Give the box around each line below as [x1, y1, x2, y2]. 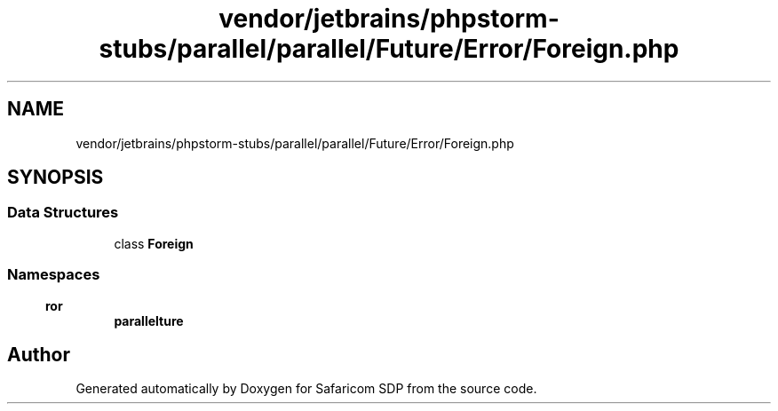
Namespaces [7, 265, 100, 284]
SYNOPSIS [7, 166, 104, 189]
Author [7, 343, 70, 366]
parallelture [114, 312, 184, 328]
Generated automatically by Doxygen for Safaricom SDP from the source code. [75, 381, 537, 397]
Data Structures [7, 203, 119, 222]
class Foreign [114, 235, 194, 251]
